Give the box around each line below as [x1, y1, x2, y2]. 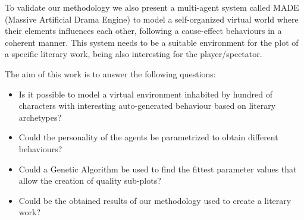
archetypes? [18, 111, 62, 123]
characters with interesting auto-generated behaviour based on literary [18, 99, 276, 112]
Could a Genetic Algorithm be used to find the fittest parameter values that [18, 162, 297, 175]
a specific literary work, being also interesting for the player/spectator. [5, 48, 262, 60]
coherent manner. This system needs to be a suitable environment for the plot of [5, 36, 299, 48]
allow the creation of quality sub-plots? [18, 174, 161, 187]
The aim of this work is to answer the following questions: [5, 67, 216, 80]
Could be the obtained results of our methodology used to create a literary [18, 194, 292, 206]
